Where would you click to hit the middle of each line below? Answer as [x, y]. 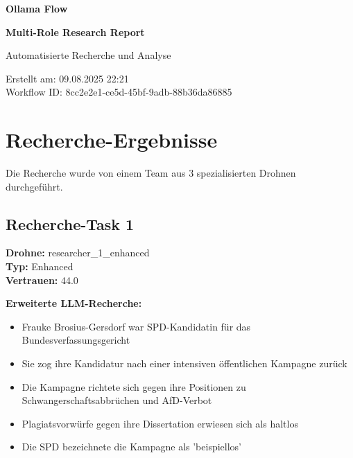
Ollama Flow [37, 8]
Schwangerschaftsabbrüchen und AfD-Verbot [117, 400]
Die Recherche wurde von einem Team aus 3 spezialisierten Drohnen [151, 173]
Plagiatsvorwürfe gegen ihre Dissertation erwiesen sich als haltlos [160, 423]
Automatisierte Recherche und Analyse [88, 55]
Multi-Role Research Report [75, 32]
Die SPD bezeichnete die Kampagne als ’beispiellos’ [131, 447]
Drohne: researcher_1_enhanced [78, 253]
